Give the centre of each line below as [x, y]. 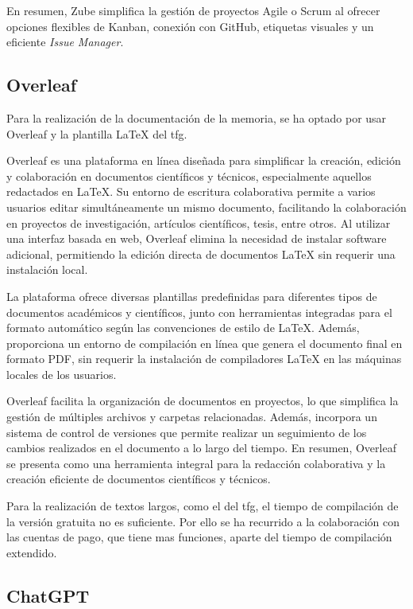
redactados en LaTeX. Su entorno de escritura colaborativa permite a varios [191, 191]
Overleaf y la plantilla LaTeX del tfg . [97, 133]
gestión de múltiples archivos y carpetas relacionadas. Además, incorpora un [192, 417]
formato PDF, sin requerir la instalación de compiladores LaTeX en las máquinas [204, 359]
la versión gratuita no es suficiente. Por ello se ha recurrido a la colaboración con [203, 521]
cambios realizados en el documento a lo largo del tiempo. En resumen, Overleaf [201, 448]
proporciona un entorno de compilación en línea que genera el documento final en [205, 343]
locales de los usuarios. [62, 374]
